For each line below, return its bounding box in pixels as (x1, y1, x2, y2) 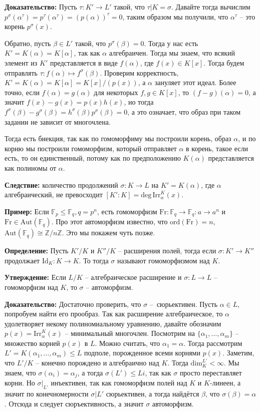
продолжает (5, 255, 40, 265)
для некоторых (94, 87, 138, 97)
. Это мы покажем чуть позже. (62, 227, 155, 238)
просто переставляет (179, 367, 242, 377)
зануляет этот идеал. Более (154, 77, 236, 88)
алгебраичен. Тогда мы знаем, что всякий (109, 48, 235, 58)
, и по (238, 133, 256, 144)
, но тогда (124, 97, 154, 107)
